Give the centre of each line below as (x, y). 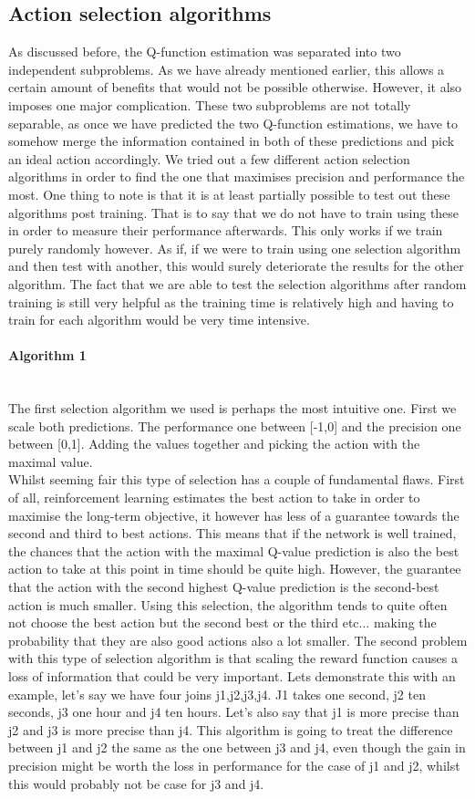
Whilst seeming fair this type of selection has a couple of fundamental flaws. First (237, 479)
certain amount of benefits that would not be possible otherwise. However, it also (235, 87)
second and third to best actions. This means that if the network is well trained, (232, 533)
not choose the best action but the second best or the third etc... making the (222, 623)
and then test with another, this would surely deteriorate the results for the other (236, 266)
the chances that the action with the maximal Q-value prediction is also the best (234, 550)
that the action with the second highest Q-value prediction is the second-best (224, 587)
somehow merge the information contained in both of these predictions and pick (232, 141)
